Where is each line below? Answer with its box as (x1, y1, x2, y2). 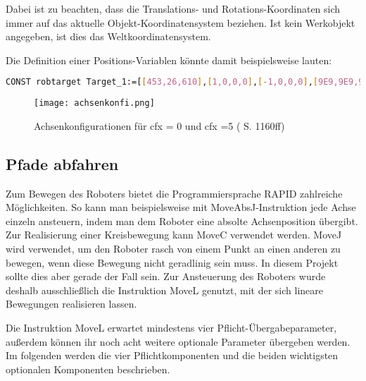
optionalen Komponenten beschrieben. (6, 361, 170, 376)
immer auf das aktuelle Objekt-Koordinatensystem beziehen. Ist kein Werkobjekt (6, 15, 355, 30)
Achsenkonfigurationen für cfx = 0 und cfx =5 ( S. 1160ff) (34, 118, 285, 133)
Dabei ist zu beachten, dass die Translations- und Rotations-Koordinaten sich (6, 1, 341, 16)
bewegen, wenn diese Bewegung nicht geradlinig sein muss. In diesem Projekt (6, 255, 339, 270)
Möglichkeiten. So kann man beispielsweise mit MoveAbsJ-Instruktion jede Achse (6, 200, 356, 214)
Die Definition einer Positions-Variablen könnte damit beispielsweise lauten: (6, 52, 332, 67)
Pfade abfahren (6, 152, 119, 174)
